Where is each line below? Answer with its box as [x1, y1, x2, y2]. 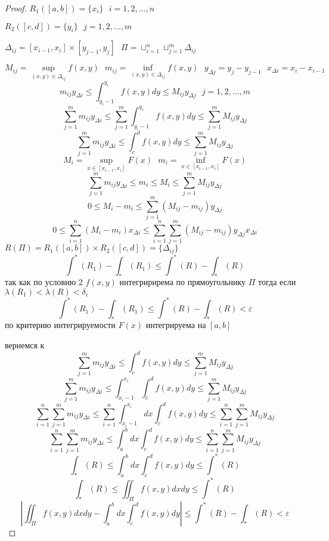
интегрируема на [145, 319, 206, 331]
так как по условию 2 [5, 276, 83, 288]
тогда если [258, 276, 296, 288]
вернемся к [5, 338, 45, 351]
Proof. [5, 2, 27, 14]
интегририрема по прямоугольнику [119, 276, 246, 288]
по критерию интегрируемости [5, 319, 116, 331]
